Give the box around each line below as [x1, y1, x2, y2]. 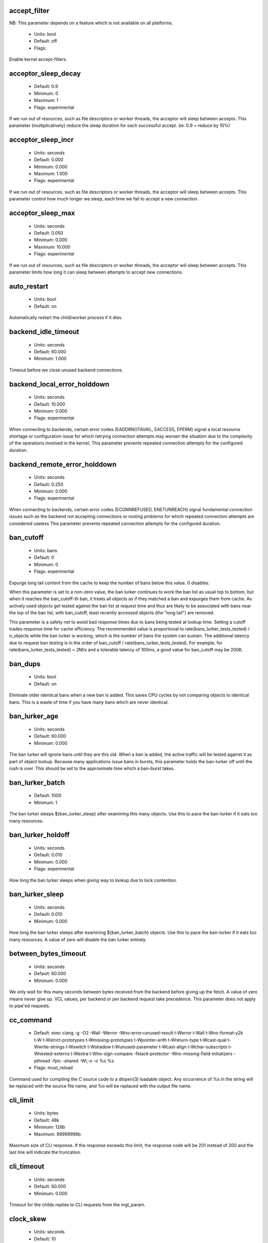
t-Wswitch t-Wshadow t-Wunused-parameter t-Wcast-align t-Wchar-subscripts [66, 1044, 228, 1050]
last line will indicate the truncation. [9, 1149, 82, 1155]
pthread [34, 1058, 51, 1064]
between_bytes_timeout [9, 950, 86, 958]
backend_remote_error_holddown [9, 460, 117, 468]
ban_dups [9, 659, 41, 668]
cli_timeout [9, 1162, 45, 1171]
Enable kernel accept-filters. [9, 56, 67, 62]
